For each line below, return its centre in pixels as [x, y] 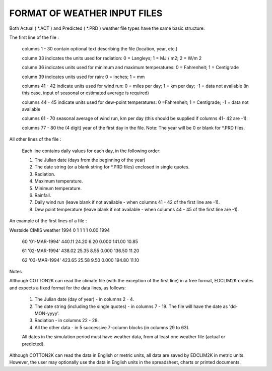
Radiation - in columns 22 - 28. [67, 321]
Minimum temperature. [58, 188]
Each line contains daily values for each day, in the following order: [91, 151]
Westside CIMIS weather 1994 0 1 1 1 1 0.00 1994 [60, 230]
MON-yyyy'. [47, 314]
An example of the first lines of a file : [48, 221]
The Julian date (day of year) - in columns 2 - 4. [84, 299]
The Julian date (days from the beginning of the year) [90, 160]
